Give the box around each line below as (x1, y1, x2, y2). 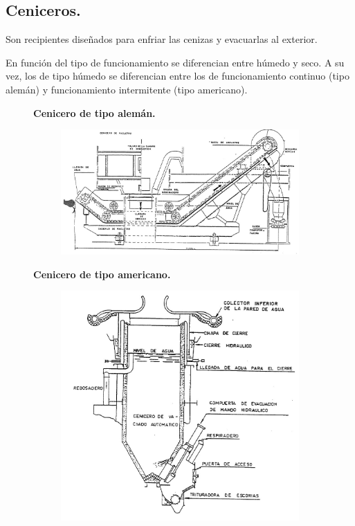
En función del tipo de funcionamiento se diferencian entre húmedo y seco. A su (6, 55, 345, 69)
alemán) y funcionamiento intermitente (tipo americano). (6, 82, 248, 96)
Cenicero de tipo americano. (33, 266, 171, 281)
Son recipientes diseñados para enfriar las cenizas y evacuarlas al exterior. (6, 32, 318, 46)
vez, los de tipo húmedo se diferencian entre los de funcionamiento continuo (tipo (6, 69, 349, 83)
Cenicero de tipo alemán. (33, 105, 156, 120)
